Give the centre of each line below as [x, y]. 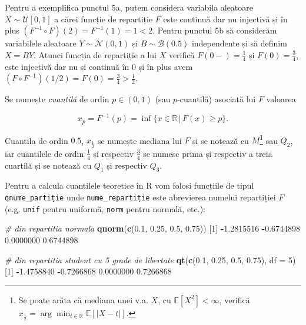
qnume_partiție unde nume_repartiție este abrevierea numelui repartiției [140, 197]
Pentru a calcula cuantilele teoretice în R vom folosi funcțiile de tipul [129, 185]
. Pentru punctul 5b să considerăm [215, 30]
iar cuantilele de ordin [44, 153]
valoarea [281, 99]
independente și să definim [239, 43]
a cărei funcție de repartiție [104, 19]
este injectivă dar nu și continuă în [67, 66]
